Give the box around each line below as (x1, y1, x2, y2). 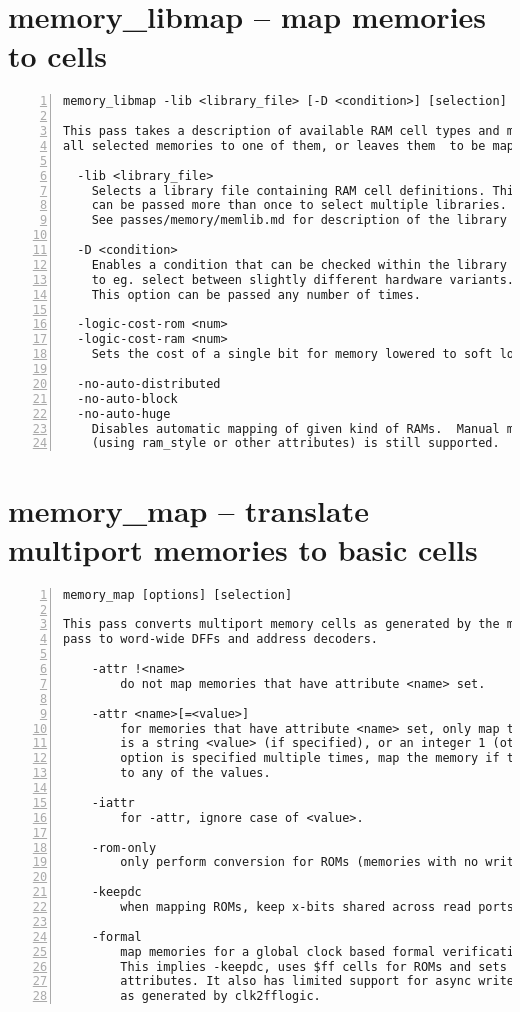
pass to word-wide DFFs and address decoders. (63, 632, 378, 647)
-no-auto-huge (77, 406, 171, 421)
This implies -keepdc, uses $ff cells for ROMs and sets (120, 959, 507, 974)
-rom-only (91, 840, 157, 855)
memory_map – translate (8, 489, 369, 530)
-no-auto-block (77, 391, 178, 406)
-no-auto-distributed (77, 376, 221, 391)
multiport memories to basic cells (8, 528, 478, 569)
